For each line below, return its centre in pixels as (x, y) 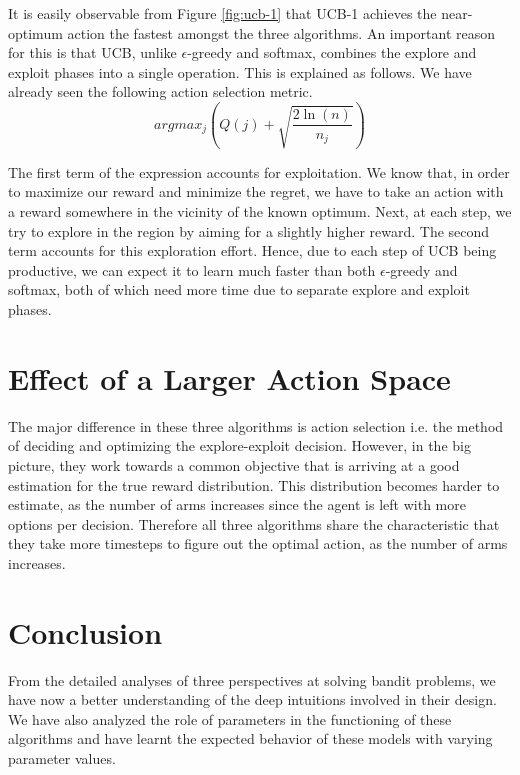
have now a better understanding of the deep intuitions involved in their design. (252, 699)
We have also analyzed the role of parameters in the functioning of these (230, 718)
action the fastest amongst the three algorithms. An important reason (281, 32)
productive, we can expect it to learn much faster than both (192, 269)
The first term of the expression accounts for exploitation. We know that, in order (259, 171)
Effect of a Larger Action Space (229, 377)
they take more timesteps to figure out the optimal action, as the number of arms (258, 543)
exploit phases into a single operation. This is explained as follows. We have (240, 71)
